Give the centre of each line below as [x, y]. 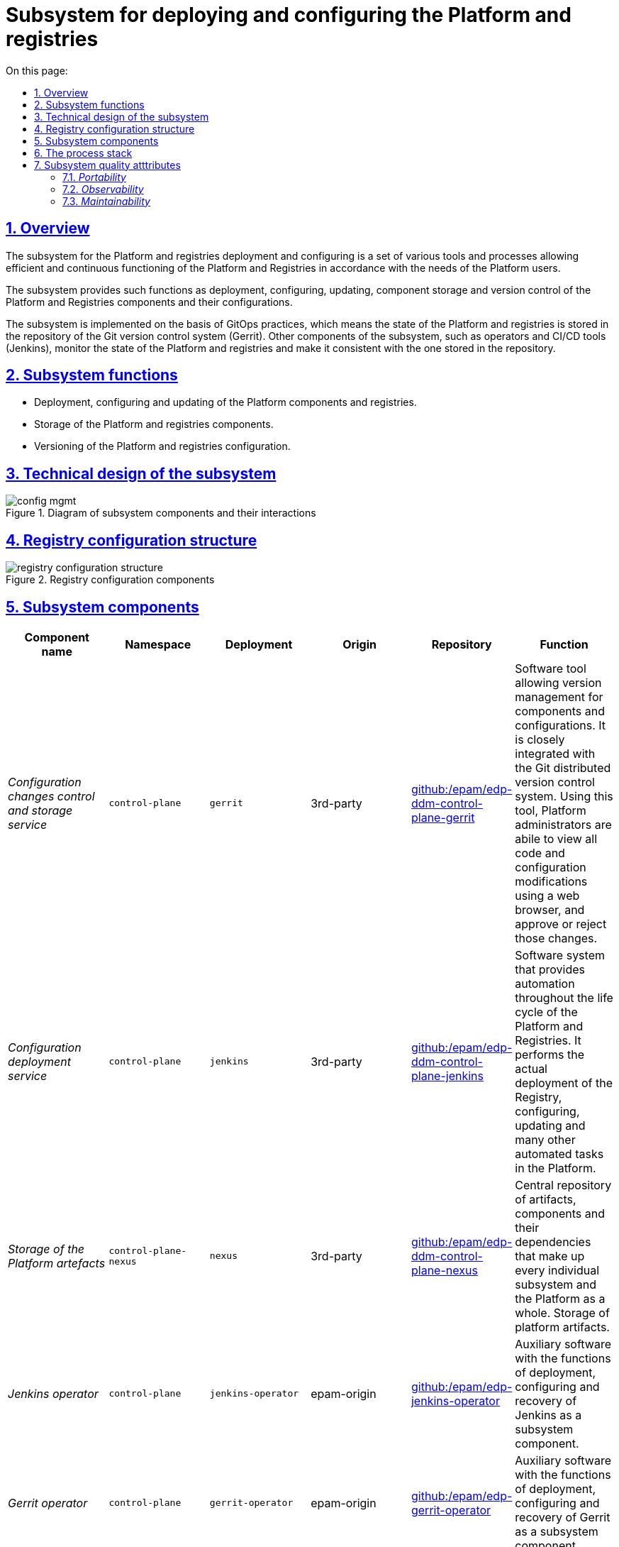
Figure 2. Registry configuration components [110, 580]
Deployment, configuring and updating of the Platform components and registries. [225, 402]
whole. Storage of [562, 1312]
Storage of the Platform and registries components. [154, 424]
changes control [51, 796]
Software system [560, 955]
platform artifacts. [562, 1327]
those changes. [556, 938]
